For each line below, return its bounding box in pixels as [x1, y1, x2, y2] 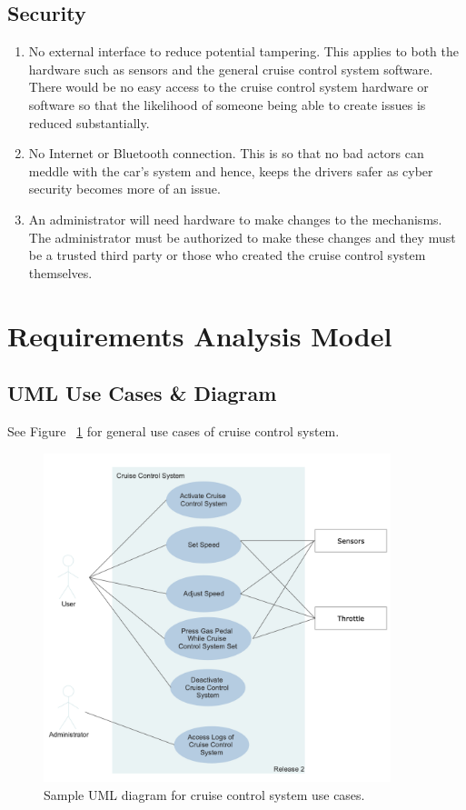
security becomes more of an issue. [28, 179, 221, 198]
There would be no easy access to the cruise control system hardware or [28, 77, 429, 96]
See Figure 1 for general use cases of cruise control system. [7, 421, 340, 440]
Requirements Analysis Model [7, 316, 392, 354]
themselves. [28, 263, 93, 282]
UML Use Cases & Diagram [7, 379, 277, 407]
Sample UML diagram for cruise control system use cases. [44, 785, 365, 804]
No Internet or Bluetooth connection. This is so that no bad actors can [28, 144, 424, 163]
